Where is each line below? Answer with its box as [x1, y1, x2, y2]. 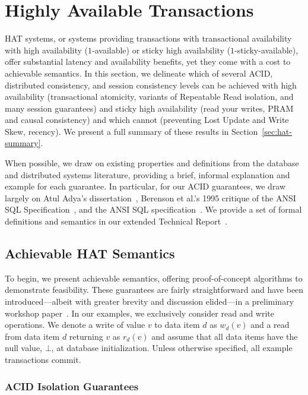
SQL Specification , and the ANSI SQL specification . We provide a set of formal [5, 203, 302, 216]
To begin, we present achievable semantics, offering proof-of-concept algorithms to [5, 271, 303, 284]
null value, [5, 342, 43, 354]
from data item [5, 330, 60, 342]
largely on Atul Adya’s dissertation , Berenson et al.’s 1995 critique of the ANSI [5, 191, 296, 204]
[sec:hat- [262, 125, 292, 137]
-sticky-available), [234, 43, 299, 56]
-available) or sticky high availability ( [92, 43, 231, 56]
